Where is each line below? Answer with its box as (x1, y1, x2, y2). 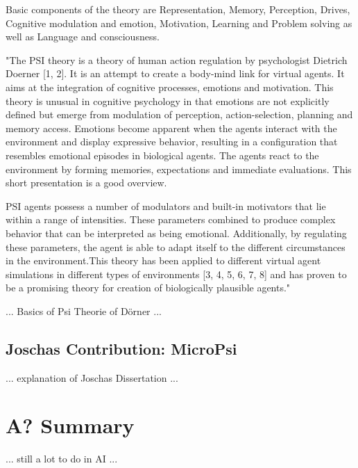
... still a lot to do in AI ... (6, 451, 118, 466)
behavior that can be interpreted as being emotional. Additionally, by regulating (6, 225, 347, 240)
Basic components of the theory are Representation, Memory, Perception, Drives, (6, 2, 350, 16)
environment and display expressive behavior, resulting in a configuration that (6, 134, 338, 149)
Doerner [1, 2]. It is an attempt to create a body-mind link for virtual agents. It (6, 66, 345, 81)
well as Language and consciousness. (6, 29, 160, 44)
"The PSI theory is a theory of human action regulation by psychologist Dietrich (6, 52, 348, 67)
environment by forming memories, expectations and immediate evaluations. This (6, 161, 352, 176)
